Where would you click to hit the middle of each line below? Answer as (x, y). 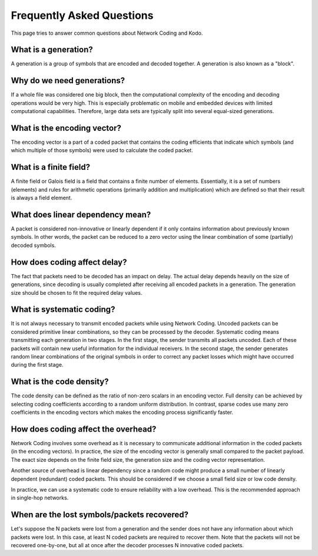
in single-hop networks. (40, 498)
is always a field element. (42, 198)
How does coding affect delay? (69, 262)
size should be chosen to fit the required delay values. (77, 292)
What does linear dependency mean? (81, 214)
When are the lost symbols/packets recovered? (100, 515)
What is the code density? (60, 382)
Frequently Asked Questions (82, 15)
